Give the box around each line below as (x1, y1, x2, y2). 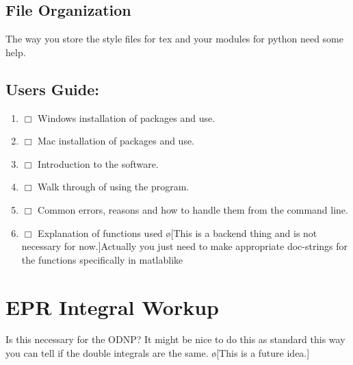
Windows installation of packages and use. (38, 110, 215, 125)
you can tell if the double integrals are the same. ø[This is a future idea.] (5, 346, 310, 360)
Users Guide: (5, 78, 100, 99)
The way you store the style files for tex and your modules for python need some (5, 32, 344, 46)
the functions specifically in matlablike (21, 252, 183, 266)
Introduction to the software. (38, 156, 159, 171)
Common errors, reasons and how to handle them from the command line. (38, 202, 348, 216)
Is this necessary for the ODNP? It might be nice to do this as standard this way (5, 332, 345, 347)
